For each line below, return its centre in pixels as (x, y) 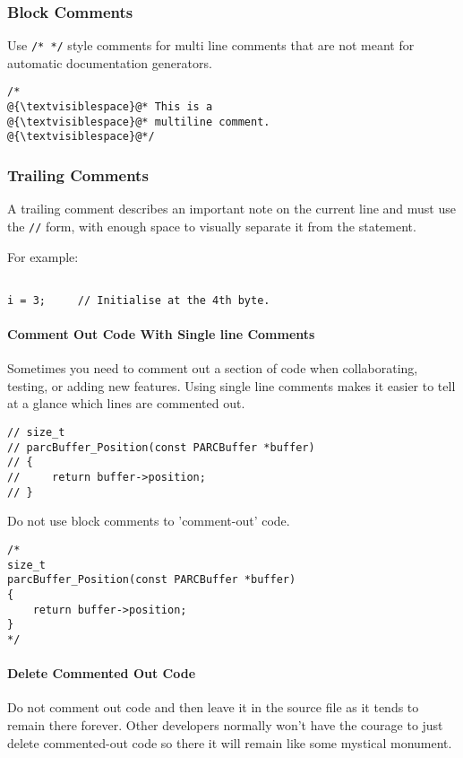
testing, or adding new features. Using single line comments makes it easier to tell (231, 385)
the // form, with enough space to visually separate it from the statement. (212, 226)
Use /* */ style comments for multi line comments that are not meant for (211, 45)
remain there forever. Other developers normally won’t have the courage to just (225, 724)
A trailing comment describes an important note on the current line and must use (231, 209)
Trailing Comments (78, 175)
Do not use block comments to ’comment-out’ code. (149, 521)
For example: (43, 256)
